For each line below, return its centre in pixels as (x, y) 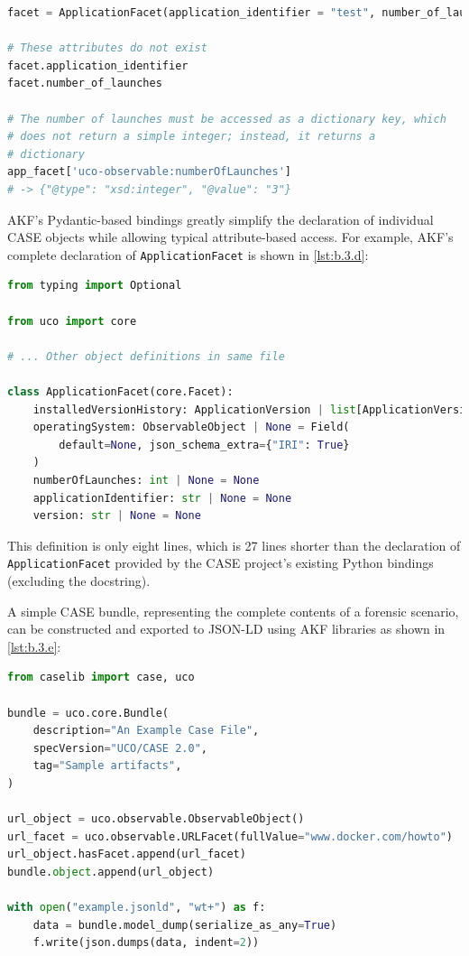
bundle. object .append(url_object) (111, 872)
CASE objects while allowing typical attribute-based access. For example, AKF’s (230, 237)
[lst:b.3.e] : (34, 646)
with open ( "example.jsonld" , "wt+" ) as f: (137, 908)
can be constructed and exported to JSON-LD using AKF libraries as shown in (226, 629)
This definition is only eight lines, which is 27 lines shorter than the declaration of (234, 545)
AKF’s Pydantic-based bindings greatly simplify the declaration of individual (221, 219)
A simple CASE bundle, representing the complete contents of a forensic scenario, (233, 611)
